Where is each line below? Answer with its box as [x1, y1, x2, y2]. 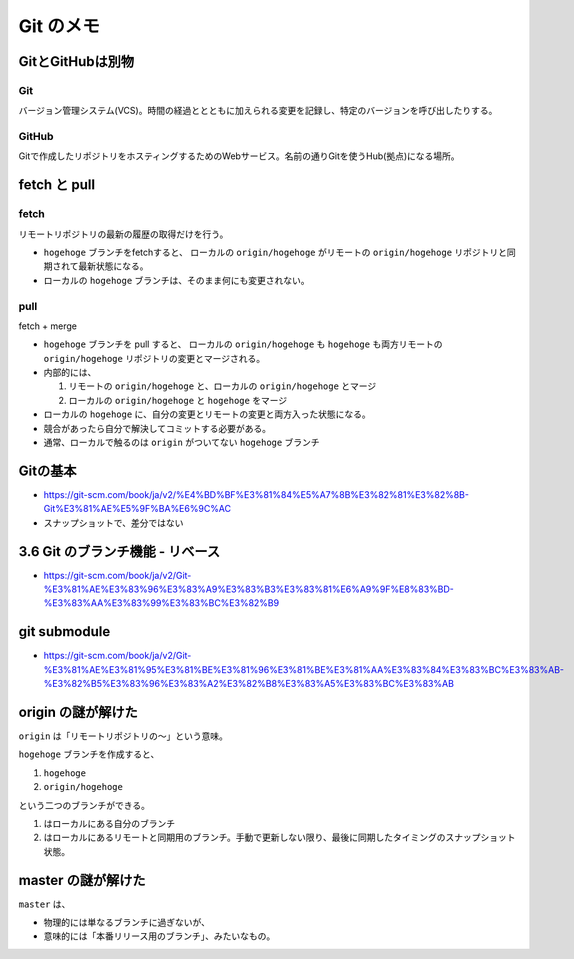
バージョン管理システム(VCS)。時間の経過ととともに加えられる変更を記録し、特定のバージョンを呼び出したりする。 [18, 105, 498, 117]
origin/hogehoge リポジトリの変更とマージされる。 [43, 352, 266, 364]
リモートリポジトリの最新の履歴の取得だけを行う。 [18, 228, 229, 240]
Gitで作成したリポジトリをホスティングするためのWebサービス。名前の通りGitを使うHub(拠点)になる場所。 [18, 150, 460, 162]
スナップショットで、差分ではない [43, 516, 184, 529]
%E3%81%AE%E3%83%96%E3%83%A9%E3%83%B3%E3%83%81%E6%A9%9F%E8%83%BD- [43, 583, 455, 595]
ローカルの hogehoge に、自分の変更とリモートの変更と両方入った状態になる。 [43, 408, 371, 420]
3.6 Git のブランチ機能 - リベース [18, 543, 220, 560]
